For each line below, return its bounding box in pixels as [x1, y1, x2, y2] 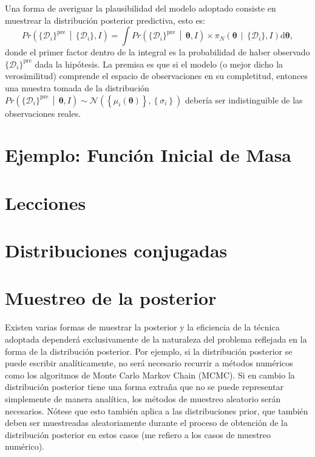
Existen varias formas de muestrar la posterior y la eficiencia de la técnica [5, 321, 280, 333]
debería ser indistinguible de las [185, 93, 303, 106]
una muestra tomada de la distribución [5, 81, 149, 94]
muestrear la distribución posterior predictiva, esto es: [5, 13, 206, 26]
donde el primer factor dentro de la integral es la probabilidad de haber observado [5, 46, 310, 58]
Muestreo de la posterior [5, 285, 217, 310]
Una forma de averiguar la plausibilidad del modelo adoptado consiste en [5, 2, 276, 14]
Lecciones [5, 190, 86, 215]
